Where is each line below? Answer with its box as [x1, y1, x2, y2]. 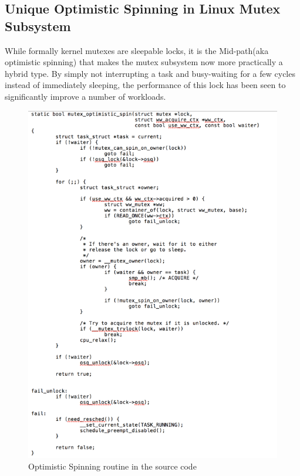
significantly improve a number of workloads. [5, 90, 166, 102]
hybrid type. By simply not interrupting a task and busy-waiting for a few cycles [5, 67, 295, 79]
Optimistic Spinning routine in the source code [28, 460, 197, 472]
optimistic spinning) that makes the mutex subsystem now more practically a [5, 56, 283, 68]
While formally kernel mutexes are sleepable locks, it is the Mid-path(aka [5, 44, 269, 56]
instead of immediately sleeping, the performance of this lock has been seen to [5, 79, 286, 91]
